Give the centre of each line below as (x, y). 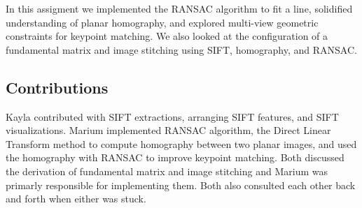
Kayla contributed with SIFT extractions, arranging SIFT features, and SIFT (172, 116)
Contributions (57, 87)
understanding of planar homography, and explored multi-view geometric (162, 22)
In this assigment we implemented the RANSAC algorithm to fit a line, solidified (179, 8)
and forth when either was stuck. (76, 199)
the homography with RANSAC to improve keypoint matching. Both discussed (175, 157)
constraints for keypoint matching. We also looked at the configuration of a (167, 36)
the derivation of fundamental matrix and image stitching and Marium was (167, 171)
